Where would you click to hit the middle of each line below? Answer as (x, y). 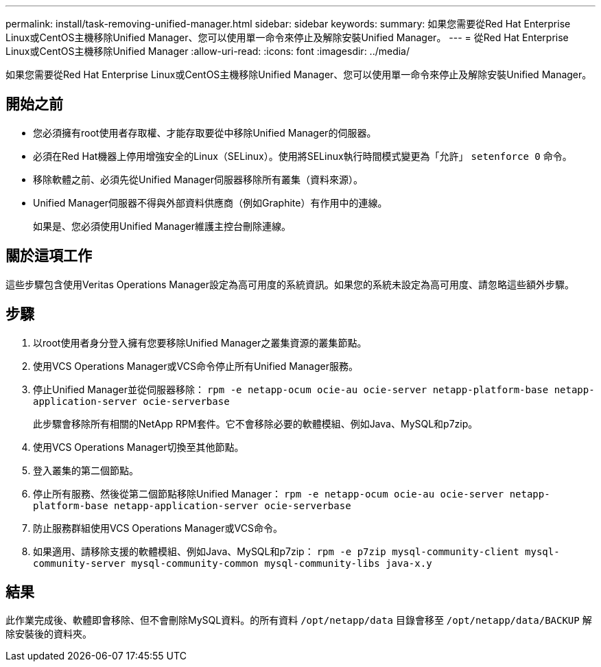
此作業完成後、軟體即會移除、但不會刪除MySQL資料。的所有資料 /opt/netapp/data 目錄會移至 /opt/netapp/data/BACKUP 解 (299, 620)
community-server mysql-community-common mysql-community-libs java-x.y (233, 563)
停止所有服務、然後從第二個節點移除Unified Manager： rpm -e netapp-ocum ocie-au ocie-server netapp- (292, 493)
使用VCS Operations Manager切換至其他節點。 (139, 447)
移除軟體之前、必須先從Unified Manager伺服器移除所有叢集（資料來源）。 (198, 179)
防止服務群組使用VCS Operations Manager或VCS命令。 (158, 528)
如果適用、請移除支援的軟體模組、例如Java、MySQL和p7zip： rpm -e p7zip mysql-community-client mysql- (296, 551)
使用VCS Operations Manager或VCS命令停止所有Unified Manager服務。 (196, 366)
